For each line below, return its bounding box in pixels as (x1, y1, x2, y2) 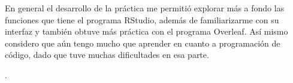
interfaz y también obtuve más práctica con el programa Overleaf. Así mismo (5, 25, 288, 38)
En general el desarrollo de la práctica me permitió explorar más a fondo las (5, 2, 285, 14)
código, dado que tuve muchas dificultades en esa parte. (5, 48, 209, 61)
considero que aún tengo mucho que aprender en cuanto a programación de (5, 36, 280, 49)
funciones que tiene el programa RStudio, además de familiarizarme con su (5, 13, 279, 26)
